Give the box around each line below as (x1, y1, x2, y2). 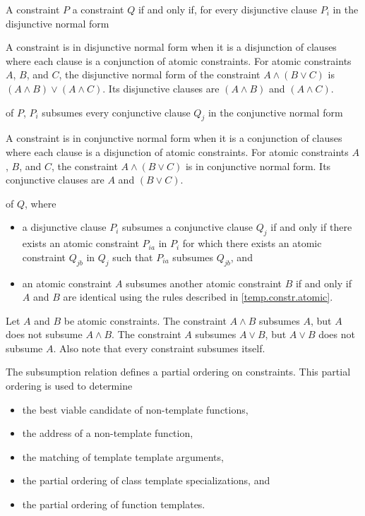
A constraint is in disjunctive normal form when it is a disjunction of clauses (6, 40, 337, 54)
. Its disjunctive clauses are (102, 80, 220, 95)
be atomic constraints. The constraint (64, 313, 227, 328)
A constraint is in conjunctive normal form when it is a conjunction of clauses (6, 131, 342, 145)
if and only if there (270, 220, 352, 234)
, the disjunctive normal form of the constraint (59, 67, 261, 82)
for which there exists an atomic (182, 236, 322, 251)
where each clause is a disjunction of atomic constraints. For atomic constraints (6, 144, 349, 159)
